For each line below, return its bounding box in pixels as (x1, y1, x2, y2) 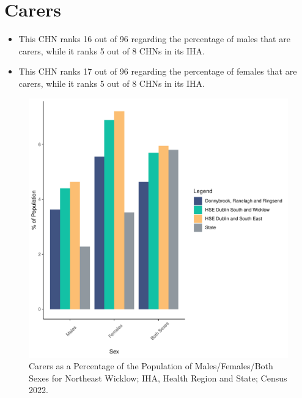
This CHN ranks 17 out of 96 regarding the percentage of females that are (18, 65, 297, 78)
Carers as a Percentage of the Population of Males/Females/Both (29, 359, 273, 372)
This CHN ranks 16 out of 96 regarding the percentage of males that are (18, 32, 290, 45)
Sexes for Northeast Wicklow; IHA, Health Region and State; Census (29, 371, 287, 384)
